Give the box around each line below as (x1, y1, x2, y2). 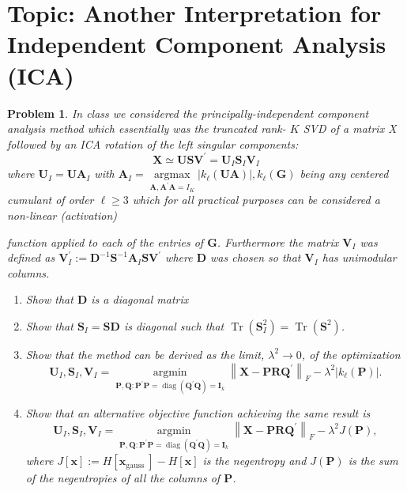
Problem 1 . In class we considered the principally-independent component (7, 104, 369, 121)
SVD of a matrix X (303, 120, 397, 137)
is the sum (348, 452, 398, 469)
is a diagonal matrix (91, 291, 189, 308)
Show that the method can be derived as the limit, (25, 346, 265, 362)
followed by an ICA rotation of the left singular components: (7, 135, 299, 152)
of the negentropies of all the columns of (25, 470, 220, 486)
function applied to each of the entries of (7, 233, 204, 250)
